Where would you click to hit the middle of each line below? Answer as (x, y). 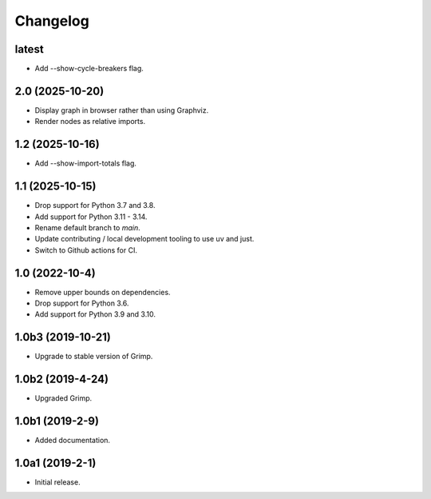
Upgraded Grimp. (63, 398)
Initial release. (57, 482)
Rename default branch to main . (87, 227)
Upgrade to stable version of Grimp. (94, 357)
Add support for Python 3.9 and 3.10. (95, 314)
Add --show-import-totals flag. (86, 163)
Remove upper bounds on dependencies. (103, 292)
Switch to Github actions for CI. (86, 250)
